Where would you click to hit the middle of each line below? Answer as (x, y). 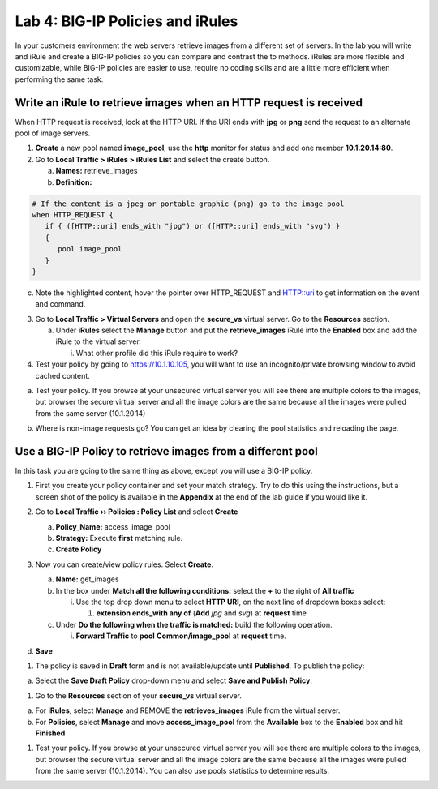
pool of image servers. (53, 133)
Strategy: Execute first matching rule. (119, 538)
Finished (50, 733)
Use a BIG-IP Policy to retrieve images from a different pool (166, 451)
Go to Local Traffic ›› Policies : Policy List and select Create (137, 512)
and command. (60, 304)
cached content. (63, 375)
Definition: (74, 182)
